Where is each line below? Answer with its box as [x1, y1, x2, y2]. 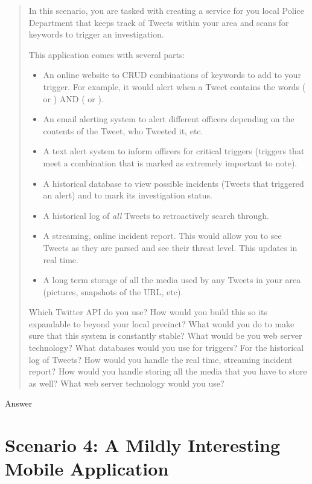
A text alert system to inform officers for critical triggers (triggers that [43, 145, 305, 157]
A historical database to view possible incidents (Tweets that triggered [43, 177, 304, 189]
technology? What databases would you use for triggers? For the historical [28, 341, 304, 354]
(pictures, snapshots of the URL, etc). [43, 285, 183, 298]
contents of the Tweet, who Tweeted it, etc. [43, 124, 203, 137]
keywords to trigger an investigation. [28, 28, 164, 41]
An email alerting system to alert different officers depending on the [43, 113, 294, 125]
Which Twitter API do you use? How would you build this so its [28, 306, 268, 318]
